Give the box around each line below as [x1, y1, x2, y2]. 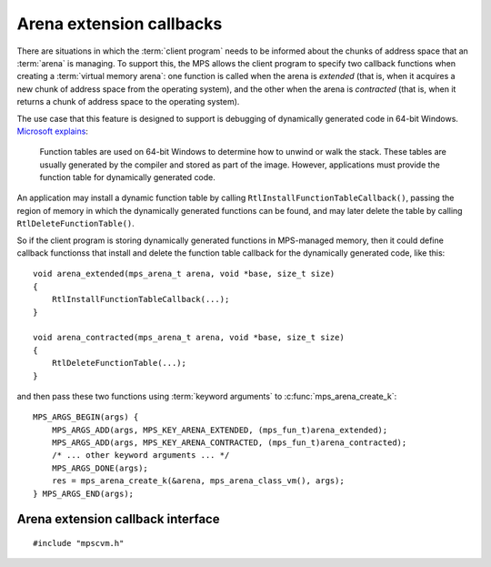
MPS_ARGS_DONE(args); [51, 462, 149, 473]
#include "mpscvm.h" [33, 538, 125, 549]
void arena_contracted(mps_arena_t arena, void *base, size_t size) [33, 332, 345, 343]
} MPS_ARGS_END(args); [33, 488, 135, 499]
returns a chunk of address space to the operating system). [16, 96, 240, 107]
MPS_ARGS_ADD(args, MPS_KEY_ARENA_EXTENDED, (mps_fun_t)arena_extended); [51, 424, 388, 435]
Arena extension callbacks [16, 14, 223, 34]
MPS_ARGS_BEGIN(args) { [33, 412, 139, 422]
